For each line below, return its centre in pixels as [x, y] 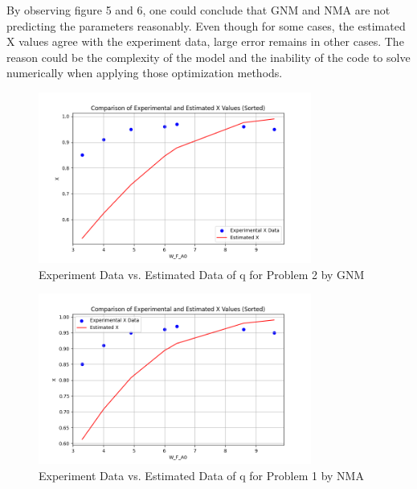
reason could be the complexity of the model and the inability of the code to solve [208, 57]
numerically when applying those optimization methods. [145, 73]
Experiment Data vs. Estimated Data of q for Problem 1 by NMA [201, 475]
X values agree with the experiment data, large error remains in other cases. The [205, 41]
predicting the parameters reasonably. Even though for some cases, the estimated [206, 25]
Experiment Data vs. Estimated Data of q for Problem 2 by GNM [202, 274]
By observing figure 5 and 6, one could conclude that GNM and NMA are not [198, 10]
